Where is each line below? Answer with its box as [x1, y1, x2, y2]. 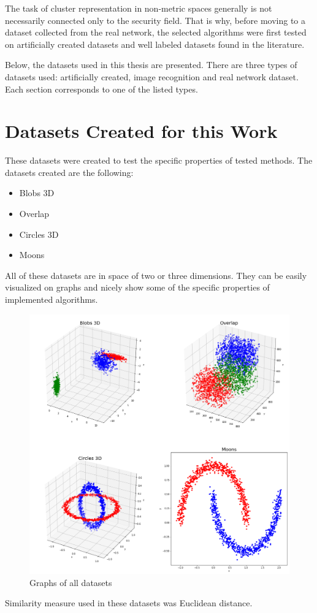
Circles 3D [19, 227, 59, 240]
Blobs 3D [19, 186, 55, 199]
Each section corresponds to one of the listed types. [5, 82, 198, 95]
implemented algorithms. [5, 293, 98, 306]
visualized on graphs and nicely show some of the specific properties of [5, 281, 270, 294]
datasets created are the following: [5, 166, 134, 178]
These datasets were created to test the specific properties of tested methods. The [5, 154, 313, 167]
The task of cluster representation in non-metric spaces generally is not [5, 2, 272, 14]
